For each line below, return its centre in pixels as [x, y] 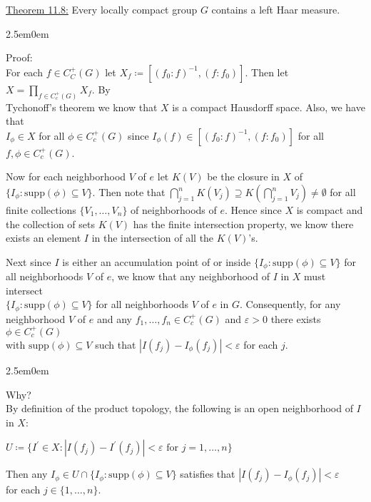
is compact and [330, 210]
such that [116, 344]
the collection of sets [50, 224]
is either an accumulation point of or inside [157, 261]
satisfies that [208, 474]
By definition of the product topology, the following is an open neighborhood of [179, 408]
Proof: [19, 57]
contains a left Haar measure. [276, 9]
